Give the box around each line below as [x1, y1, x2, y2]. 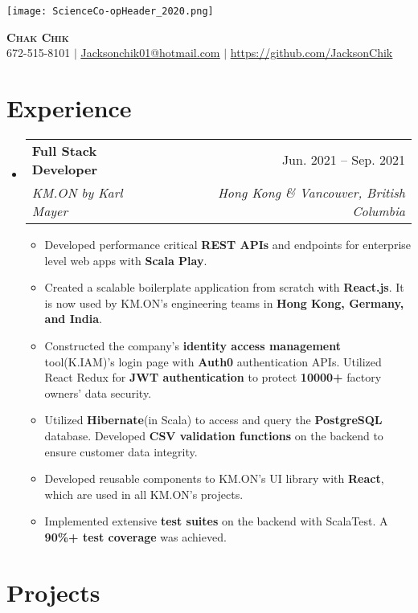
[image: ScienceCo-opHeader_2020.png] [6, 6, 214, 17]
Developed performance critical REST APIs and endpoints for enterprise [44, 235, 412, 252]
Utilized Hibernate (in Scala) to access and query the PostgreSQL [44, 411, 383, 428]
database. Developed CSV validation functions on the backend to [44, 427, 383, 443]
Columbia [352, 201, 405, 220]
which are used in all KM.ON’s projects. [44, 485, 244, 502]
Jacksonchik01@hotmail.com [80, 44, 220, 61]
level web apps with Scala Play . [44, 251, 207, 268]
